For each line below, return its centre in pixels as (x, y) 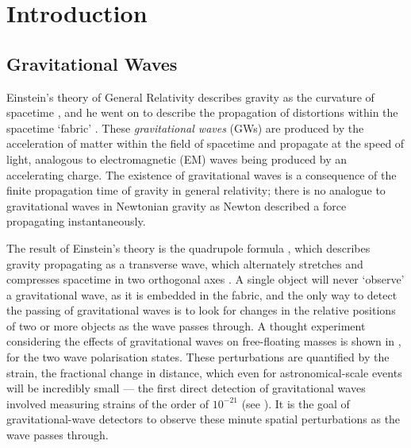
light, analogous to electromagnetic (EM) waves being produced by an (177, 158)
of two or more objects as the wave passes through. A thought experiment (186, 325)
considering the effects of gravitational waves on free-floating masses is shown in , (204, 341)
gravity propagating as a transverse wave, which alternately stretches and (185, 263)
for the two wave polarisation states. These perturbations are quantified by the (198, 357)
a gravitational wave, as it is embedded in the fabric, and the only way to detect (202, 294)
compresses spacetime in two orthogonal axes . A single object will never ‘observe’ (205, 279)
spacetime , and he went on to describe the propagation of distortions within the (202, 112)
